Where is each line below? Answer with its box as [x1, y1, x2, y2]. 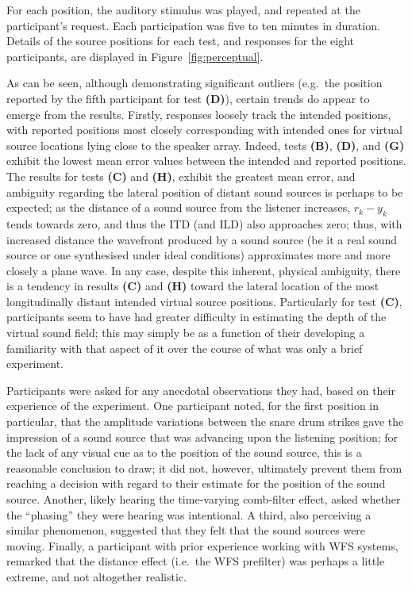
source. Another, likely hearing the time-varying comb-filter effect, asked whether [6, 491, 401, 508]
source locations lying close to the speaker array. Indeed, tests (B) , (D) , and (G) [6, 136, 405, 153]
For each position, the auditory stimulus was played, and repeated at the [6, 2, 360, 17]
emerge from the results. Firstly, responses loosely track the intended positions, [6, 105, 391, 122]
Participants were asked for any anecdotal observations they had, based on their [6, 381, 395, 398]
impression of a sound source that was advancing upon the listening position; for [6, 428, 399, 445]
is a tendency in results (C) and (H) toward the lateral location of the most [6, 278, 379, 294]
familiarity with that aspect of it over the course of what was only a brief [6, 339, 363, 356]
